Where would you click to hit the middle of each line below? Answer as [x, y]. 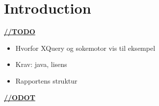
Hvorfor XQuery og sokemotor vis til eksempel [85, 48]
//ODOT [20, 97]
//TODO [20, 32]
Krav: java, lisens [41, 64]
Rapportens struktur [46, 80]
